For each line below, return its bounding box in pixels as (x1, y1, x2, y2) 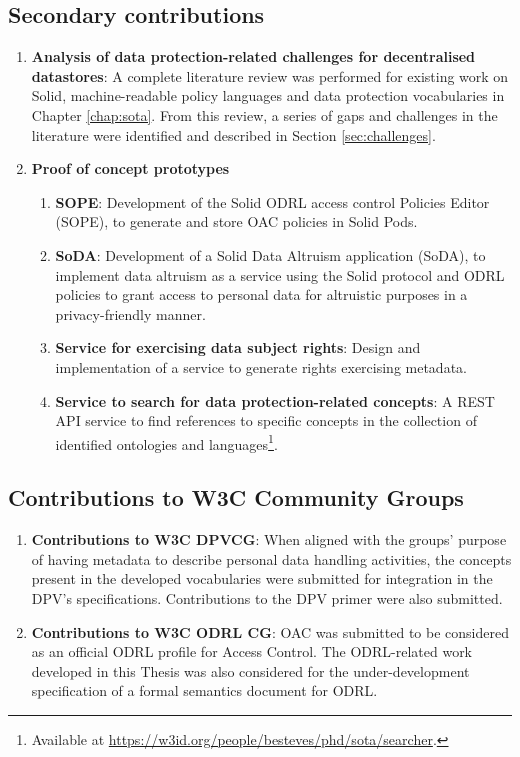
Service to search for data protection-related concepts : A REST (55, 390, 495, 411)
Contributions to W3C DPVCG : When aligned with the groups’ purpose (31, 529, 507, 550)
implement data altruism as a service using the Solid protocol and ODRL (55, 264, 505, 285)
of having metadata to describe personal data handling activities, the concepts (31, 548, 512, 569)
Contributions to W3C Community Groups (8, 482, 464, 513)
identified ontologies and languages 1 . (55, 430, 278, 454)
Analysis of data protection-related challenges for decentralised (31, 46, 476, 67)
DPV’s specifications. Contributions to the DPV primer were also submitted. (31, 587, 503, 608)
